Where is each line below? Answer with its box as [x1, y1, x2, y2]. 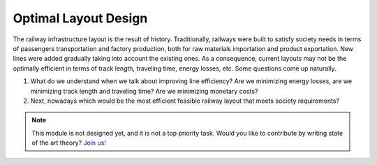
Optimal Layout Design [13, 10, 148, 26]
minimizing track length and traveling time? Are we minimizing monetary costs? [30, 87, 258, 95]
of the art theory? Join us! [31, 138, 106, 147]
